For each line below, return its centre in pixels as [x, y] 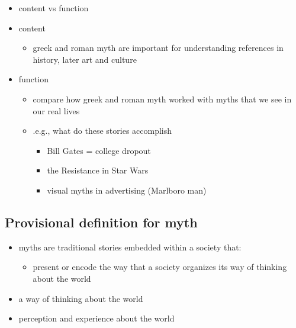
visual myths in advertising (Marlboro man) [127, 190]
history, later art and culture [85, 59]
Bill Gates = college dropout [99, 150]
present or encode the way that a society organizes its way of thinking [160, 267]
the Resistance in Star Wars [98, 170]
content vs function [54, 8]
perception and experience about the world [96, 318]
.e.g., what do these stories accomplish [102, 131]
